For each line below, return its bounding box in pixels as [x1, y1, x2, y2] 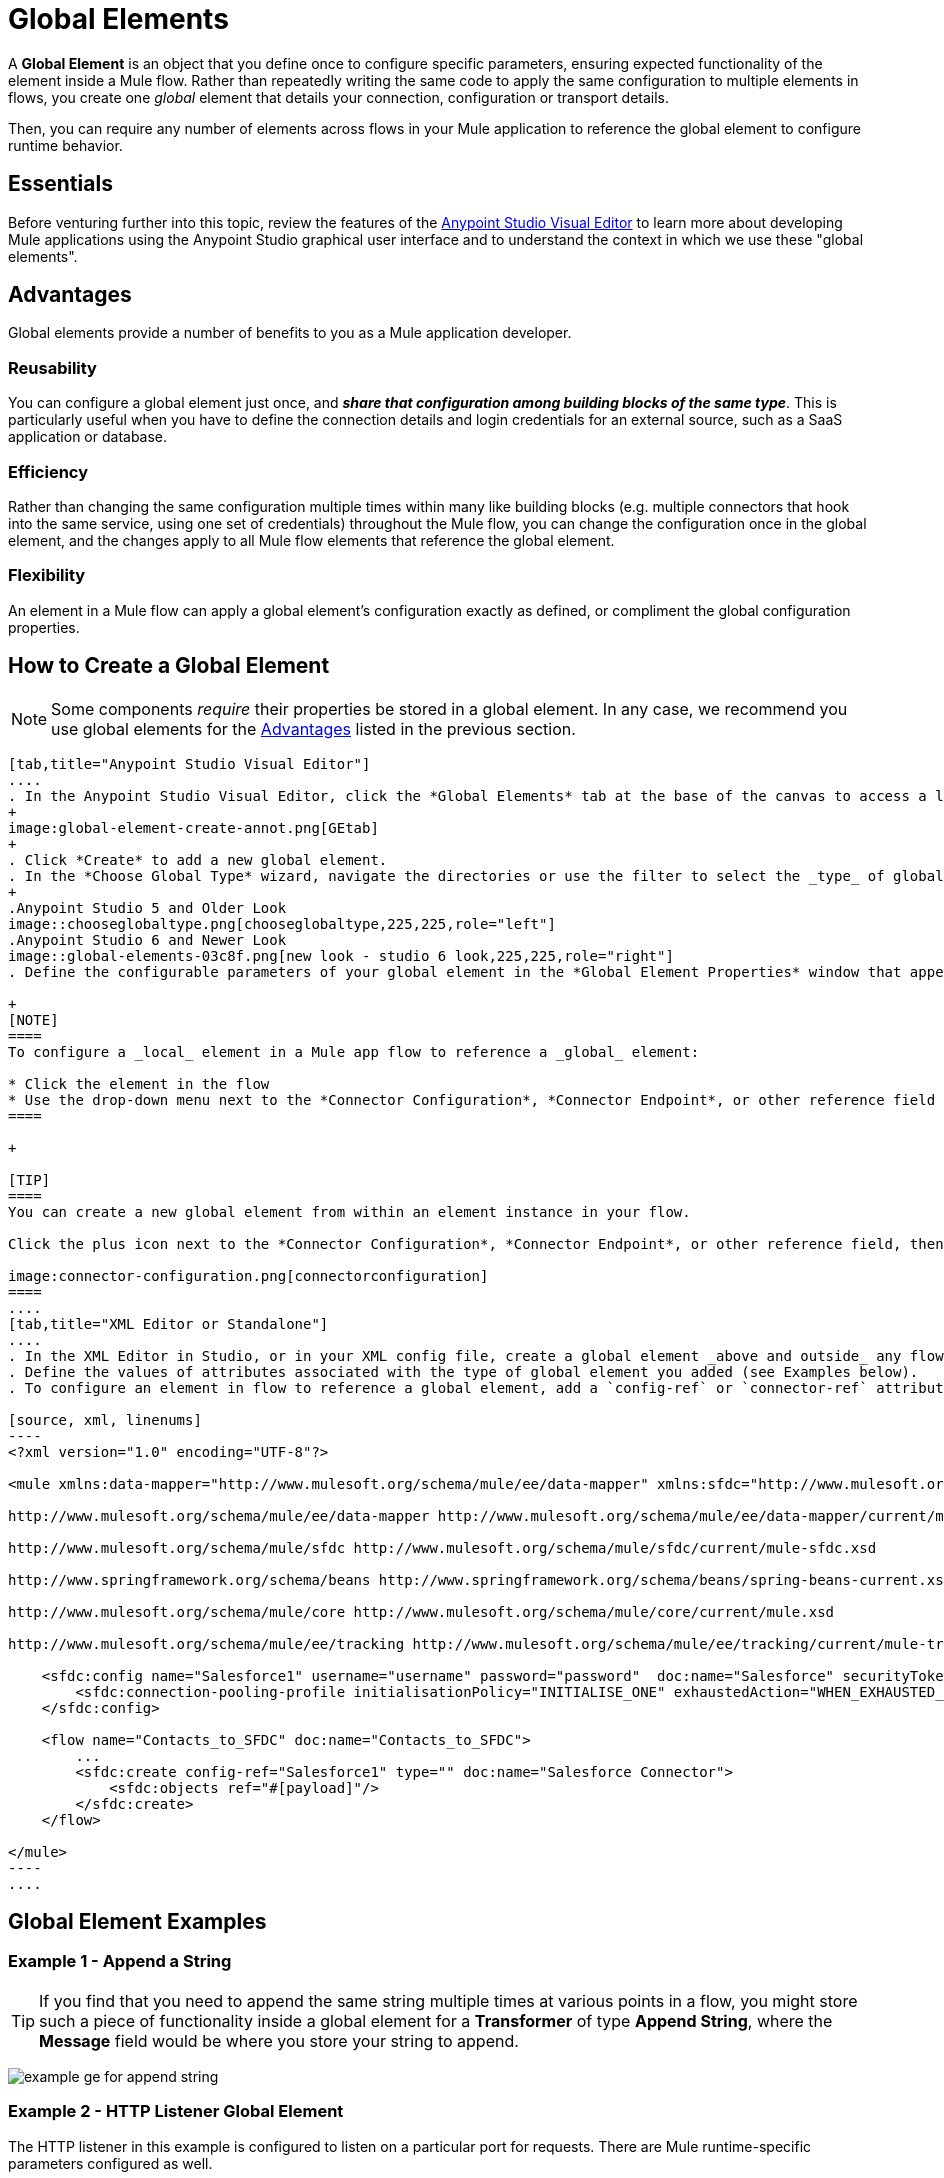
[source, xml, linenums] [8, 1411, 202, 1428]
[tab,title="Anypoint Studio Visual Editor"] [8, 755, 371, 772]
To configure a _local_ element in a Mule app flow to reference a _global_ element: [8, 1043, 700, 1060]
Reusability [8, 357, 97, 378]
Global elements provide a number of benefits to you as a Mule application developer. [8, 324, 572, 342]
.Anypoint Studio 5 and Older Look [8, 899, 287, 916]
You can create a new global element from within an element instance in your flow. [8, 1203, 691, 1220]
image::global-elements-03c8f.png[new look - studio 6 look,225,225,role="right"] [8, 947, 674, 964]
